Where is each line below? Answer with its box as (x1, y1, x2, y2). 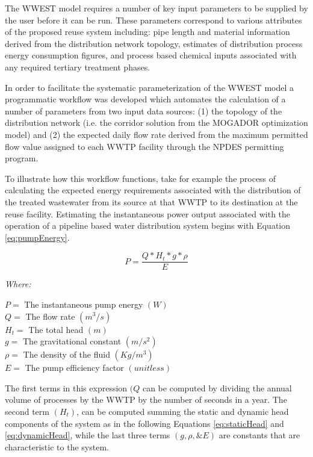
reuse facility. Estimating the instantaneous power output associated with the (5, 207, 291, 220)
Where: (5, 278, 31, 290)
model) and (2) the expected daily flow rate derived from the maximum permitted (5, 128, 308, 140)
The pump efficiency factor (25, 361, 124, 374)
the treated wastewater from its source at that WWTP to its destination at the (5, 195, 298, 208)
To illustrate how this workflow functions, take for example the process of (5, 172, 276, 184)
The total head (28, 323, 84, 335)
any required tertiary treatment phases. (5, 60, 150, 73)
